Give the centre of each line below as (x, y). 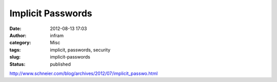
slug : (15, 57)
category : (20, 43)
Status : (17, 64)
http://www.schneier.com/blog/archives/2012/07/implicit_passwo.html (84, 73)
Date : (15, 29)
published (61, 64)
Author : (18, 35)
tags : (15, 50)
